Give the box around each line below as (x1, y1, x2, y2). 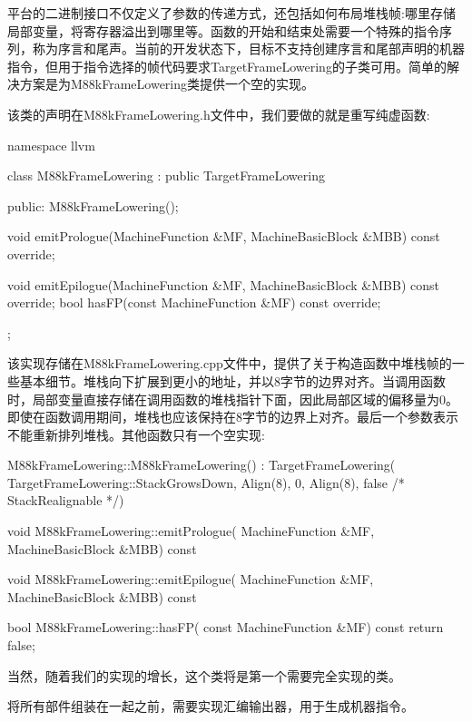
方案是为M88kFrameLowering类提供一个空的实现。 (19, 74, 315, 93)
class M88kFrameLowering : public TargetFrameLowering (7, 166, 325, 185)
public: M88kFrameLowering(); (7, 196, 179, 215)
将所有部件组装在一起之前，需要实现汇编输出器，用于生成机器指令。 (7, 697, 414, 716)
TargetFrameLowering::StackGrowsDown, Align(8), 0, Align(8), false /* (7, 473, 405, 492)
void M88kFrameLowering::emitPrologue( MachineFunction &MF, (7, 521, 375, 541)
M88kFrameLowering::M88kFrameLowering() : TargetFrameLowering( (7, 455, 396, 474)
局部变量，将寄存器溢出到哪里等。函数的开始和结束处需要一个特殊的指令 (7, 21, 439, 40)
